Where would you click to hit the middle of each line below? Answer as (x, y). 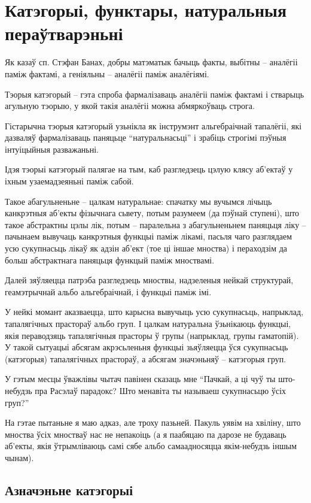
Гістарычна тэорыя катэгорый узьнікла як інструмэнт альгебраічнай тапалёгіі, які (153, 125)
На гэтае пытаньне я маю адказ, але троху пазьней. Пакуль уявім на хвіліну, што (153, 422)
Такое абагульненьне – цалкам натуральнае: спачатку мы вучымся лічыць (138, 201)
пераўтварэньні (64, 33)
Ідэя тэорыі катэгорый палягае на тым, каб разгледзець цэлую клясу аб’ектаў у (149, 169)
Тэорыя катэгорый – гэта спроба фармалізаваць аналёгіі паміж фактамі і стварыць (155, 94)
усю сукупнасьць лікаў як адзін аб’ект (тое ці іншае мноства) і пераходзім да (146, 248)
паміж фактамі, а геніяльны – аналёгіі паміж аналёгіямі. (107, 73)
